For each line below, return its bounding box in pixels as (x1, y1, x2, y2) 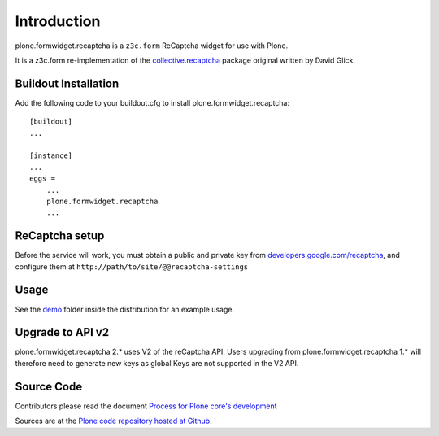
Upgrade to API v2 (15, 325, 110, 339)
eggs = (29, 174, 56, 183)
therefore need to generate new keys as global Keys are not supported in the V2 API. (15, 358, 299, 368)
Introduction (15, 12, 101, 30)
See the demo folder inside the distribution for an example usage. (15, 304, 235, 314)
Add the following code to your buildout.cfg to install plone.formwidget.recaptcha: (15, 98, 290, 107)
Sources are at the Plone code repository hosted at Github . (15, 416, 212, 426)
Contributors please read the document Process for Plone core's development (15, 401, 277, 411)
